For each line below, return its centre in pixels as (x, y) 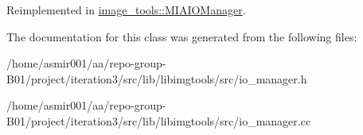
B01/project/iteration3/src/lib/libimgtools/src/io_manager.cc (159, 120)
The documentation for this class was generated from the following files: (182, 36)
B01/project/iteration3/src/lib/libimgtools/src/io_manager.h (157, 78)
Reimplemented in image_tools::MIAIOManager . (126, 10)
